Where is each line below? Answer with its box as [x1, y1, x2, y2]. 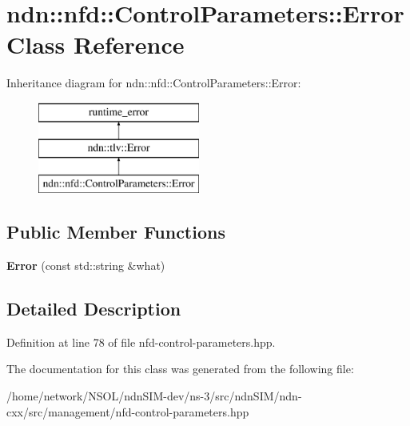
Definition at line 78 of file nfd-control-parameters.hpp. [6, 333, 276, 350]
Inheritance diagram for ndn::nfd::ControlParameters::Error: [6, 74, 301, 91]
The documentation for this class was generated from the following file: [6, 360, 354, 377]
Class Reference [6, 28, 185, 61]
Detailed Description [6, 296, 181, 321]
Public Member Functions [6, 219, 225, 244]
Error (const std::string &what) [6, 257, 165, 274]
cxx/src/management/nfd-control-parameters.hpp [6, 403, 249, 420]
